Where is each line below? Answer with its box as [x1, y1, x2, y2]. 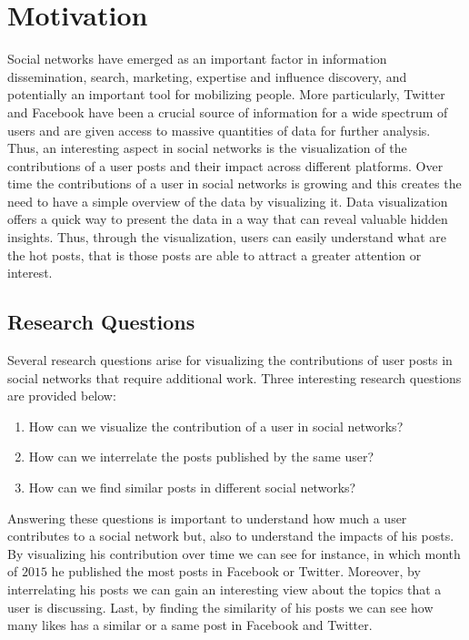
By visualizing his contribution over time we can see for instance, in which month [7, 543, 461, 563]
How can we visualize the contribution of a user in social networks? [28, 416, 404, 435]
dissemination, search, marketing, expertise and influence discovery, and [7, 66, 407, 86]
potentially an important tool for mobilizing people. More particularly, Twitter [7, 85, 445, 104]
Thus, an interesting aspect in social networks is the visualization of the [7, 138, 407, 157]
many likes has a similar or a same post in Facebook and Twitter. [7, 615, 373, 635]
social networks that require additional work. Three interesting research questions [7, 368, 462, 387]
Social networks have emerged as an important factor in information [7, 49, 387, 68]
